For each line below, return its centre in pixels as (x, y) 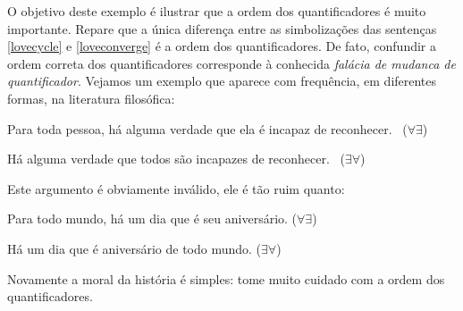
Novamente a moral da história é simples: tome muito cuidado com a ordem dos (226, 278)
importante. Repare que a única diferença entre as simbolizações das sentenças (222, 28)
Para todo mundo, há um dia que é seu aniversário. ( (152, 219)
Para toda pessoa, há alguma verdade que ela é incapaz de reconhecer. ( (207, 128)
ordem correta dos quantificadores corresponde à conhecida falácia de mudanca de (231, 63)
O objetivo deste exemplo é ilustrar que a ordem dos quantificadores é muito (217, 11)
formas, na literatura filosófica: (91, 98)
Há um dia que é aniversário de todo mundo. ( (135, 248)
